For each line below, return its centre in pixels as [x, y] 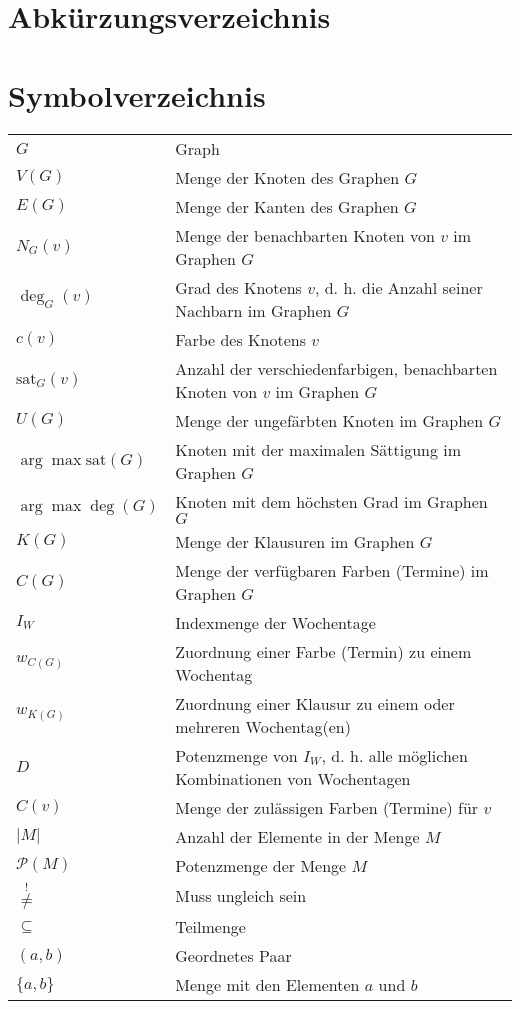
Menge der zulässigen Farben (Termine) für [327, 807]
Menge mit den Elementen [267, 985]
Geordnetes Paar [233, 956]
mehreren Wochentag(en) [263, 726]
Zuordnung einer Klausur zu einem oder [315, 703]
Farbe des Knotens [240, 339]
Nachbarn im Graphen [253, 310]
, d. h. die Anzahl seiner [398, 287]
